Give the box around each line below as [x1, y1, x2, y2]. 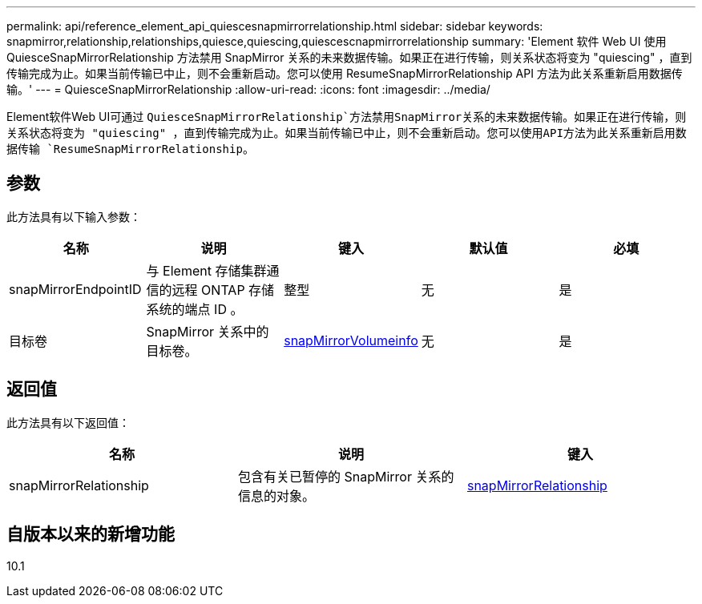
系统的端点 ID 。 [146, 300, 244, 317]
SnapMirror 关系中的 [146, 323, 269, 340]
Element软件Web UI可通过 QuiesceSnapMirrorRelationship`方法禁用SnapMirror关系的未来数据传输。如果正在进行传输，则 [6, 110, 687, 123]
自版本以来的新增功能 [6, 524, 175, 545]
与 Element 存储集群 [146, 262, 267, 279]
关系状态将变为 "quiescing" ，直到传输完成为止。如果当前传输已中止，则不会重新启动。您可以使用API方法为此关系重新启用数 [6, 127, 687, 139]
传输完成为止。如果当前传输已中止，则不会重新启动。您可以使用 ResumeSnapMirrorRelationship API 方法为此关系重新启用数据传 [6, 66, 683, 80]
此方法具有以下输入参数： [6, 209, 141, 223]
